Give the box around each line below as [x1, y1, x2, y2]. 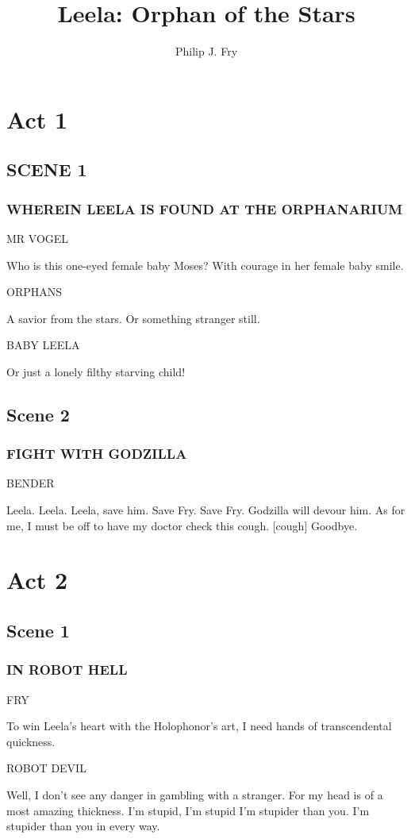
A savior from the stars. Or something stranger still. [6, 310, 260, 326]
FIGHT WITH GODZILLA [6, 444, 187, 464]
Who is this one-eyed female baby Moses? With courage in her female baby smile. [6, 256, 404, 273]
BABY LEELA [6, 337, 80, 353]
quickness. [6, 733, 56, 749]
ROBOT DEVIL [6, 760, 86, 776]
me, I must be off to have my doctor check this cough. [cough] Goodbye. [6, 517, 358, 533]
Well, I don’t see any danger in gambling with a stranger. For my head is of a [6, 787, 383, 802]
